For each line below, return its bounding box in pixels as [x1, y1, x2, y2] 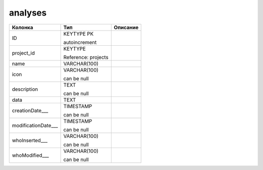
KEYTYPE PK [63, 30, 94, 37]
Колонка [12, 24, 34, 31]
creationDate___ [12, 107, 49, 114]
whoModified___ [12, 151, 49, 158]
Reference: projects [63, 54, 109, 60]
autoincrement [63, 39, 97, 46]
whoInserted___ [12, 137, 48, 144]
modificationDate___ [12, 122, 58, 129]
